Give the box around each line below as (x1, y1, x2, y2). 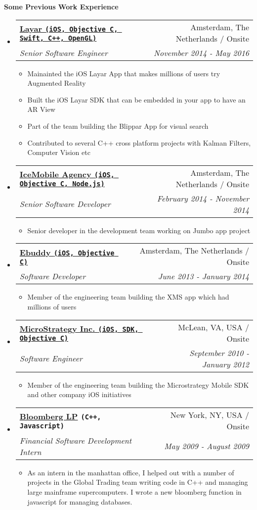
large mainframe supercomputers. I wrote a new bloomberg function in (27, 486, 242, 497)
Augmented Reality (27, 78, 86, 88)
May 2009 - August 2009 (164, 440, 249, 452)
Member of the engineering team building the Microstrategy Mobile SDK (27, 379, 249, 390)
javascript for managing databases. (27, 496, 132, 507)
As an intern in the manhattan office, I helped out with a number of (27, 467, 234, 477)
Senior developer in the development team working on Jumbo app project (27, 225, 251, 235)
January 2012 (202, 358, 249, 370)
